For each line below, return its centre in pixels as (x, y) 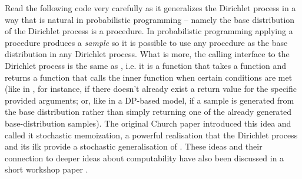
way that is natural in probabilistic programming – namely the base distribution (150, 19)
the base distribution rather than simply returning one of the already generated (148, 112)
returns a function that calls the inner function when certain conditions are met (149, 77)
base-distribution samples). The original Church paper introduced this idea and (148, 123)
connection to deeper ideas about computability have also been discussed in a (145, 158)
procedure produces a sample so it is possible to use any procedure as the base (146, 42)
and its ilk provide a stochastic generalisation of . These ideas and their (134, 146)
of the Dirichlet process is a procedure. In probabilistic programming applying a (149, 31)
